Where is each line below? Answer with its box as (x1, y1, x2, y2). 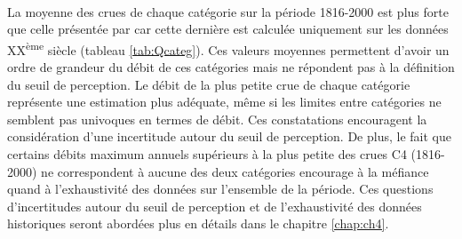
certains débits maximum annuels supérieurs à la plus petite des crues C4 (7, 145, 407, 163)
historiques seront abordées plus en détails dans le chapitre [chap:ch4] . (7, 214, 389, 233)
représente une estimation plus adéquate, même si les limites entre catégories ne (7, 92, 442, 111)
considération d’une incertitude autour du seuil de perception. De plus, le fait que (7, 127, 451, 146)
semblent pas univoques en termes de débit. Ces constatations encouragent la (7, 109, 427, 128)
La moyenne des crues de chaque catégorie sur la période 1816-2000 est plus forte (7, 2, 449, 20)
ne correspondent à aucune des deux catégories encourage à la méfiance (41, 162, 429, 180)
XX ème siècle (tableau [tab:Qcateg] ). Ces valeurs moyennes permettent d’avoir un (7, 37, 450, 59)
